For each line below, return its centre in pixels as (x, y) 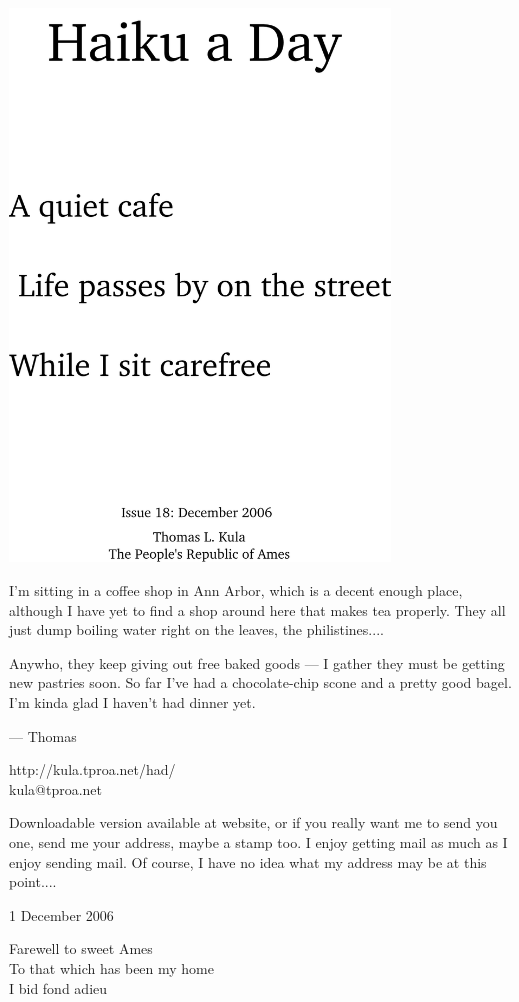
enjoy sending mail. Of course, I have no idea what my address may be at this (248, 861)
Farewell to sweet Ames (81, 948)
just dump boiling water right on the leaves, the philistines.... (196, 629)
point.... (33, 881)
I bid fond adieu (58, 987)
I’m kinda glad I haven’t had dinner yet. (132, 702)
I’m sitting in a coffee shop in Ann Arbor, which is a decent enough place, (236, 590)
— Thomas (43, 735)
